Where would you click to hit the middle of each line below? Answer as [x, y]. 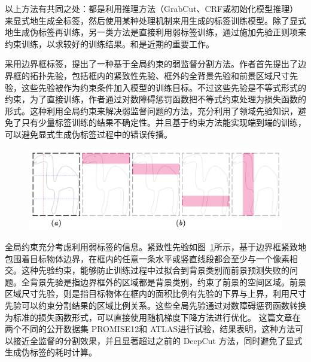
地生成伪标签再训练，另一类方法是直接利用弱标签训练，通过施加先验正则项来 [155, 32]
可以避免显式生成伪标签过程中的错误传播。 [89, 134]
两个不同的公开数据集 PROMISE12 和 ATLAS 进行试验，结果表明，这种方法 [150, 329]
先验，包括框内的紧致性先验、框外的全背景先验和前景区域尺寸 [168, 75]
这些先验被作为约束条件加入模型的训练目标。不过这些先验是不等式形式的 [164, 87]
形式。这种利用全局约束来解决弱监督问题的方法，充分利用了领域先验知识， [151, 110]
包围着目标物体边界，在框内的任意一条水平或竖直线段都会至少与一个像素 [147, 258]
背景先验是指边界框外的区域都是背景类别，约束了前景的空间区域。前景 [168, 282]
